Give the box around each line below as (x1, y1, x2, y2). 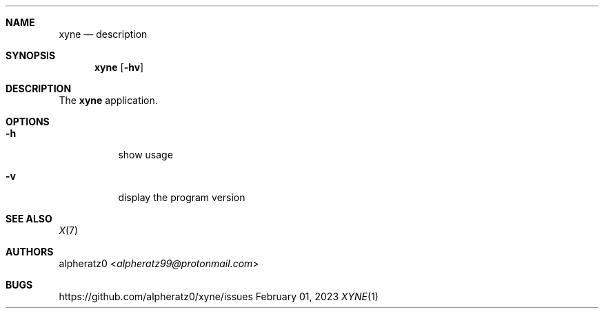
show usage (118, 149, 173, 160)
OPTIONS (6, 116, 50, 127)
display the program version (118, 191, 245, 203)
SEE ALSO (6, 213, 52, 224)
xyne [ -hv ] (94, 61, 144, 73)
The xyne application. (59, 94, 158, 106)
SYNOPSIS (6, 50, 56, 61)
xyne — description (59, 28, 148, 40)
